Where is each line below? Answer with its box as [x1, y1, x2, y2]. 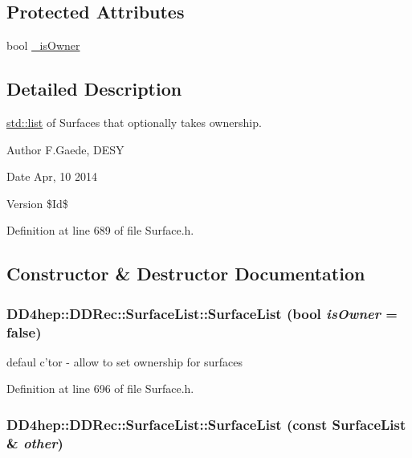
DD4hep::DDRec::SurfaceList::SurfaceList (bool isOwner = [6, 303, 398, 323]
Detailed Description [6, 76, 182, 101]
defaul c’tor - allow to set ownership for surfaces [6, 353, 243, 370]
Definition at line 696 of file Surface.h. [6, 380, 194, 397]
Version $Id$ [6, 194, 68, 211]
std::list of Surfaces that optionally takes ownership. [6, 114, 262, 130]
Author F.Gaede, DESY [6, 141, 124, 157]
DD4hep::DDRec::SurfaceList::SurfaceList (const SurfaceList [6, 415, 406, 434]
